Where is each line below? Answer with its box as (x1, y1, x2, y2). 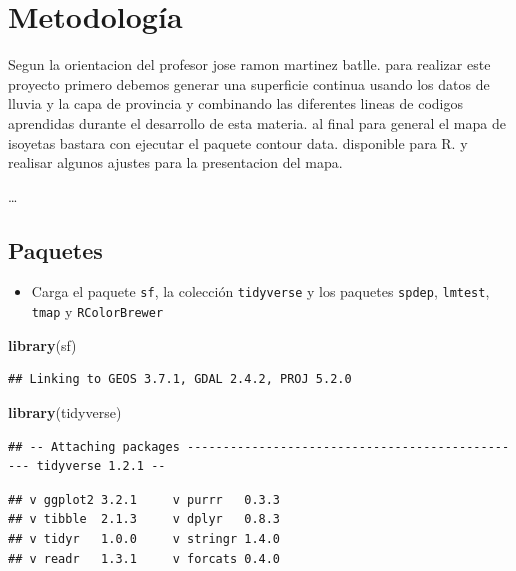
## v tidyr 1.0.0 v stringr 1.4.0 (8, 531, 281, 546)
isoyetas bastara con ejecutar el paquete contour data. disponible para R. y (8, 132, 468, 153)
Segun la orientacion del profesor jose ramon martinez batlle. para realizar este (8, 54, 491, 75)
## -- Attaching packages (8, 439, 180, 454)
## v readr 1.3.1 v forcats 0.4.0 (8, 551, 281, 566)
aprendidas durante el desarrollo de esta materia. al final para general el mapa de (8, 112, 506, 133)
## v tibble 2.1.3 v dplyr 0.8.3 (8, 512, 281, 527)
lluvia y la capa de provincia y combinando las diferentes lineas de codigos (8, 93, 463, 114)
